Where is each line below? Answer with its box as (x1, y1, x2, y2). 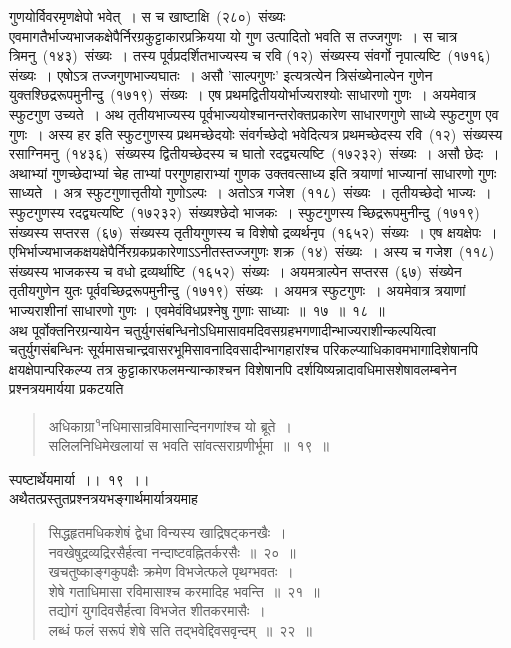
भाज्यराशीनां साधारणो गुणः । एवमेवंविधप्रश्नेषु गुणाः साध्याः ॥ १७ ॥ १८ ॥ (9, 299, 385, 320)
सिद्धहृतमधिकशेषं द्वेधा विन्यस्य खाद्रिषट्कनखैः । (48, 521, 287, 542)
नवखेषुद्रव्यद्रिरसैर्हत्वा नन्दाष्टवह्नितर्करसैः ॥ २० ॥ (48, 541, 296, 562)
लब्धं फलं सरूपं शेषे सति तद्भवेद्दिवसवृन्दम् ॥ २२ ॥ (48, 619, 312, 640)
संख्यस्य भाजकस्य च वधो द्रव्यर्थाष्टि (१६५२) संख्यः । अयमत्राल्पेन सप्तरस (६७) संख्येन (9, 260, 462, 281)
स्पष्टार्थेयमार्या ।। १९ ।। (9, 468, 150, 489)
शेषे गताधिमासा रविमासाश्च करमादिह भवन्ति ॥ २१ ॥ (48, 580, 320, 601)
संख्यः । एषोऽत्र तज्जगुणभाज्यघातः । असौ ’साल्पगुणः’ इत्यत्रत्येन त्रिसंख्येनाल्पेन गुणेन (9, 64, 433, 85)
